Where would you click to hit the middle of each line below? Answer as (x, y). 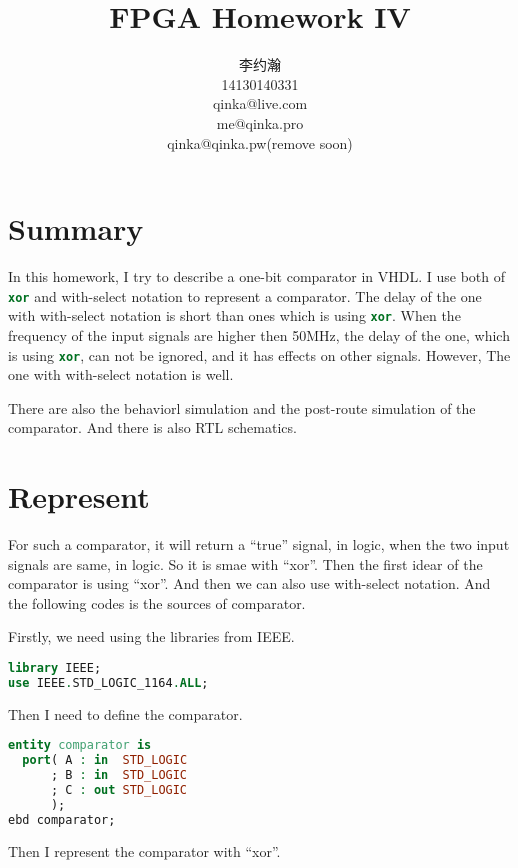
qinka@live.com (260, 103)
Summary (76, 228)
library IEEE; (55, 668)
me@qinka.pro (260, 122)
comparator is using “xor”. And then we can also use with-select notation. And (249, 583)
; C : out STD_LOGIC (119, 790)
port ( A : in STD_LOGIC (105, 760)
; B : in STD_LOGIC (119, 775)
